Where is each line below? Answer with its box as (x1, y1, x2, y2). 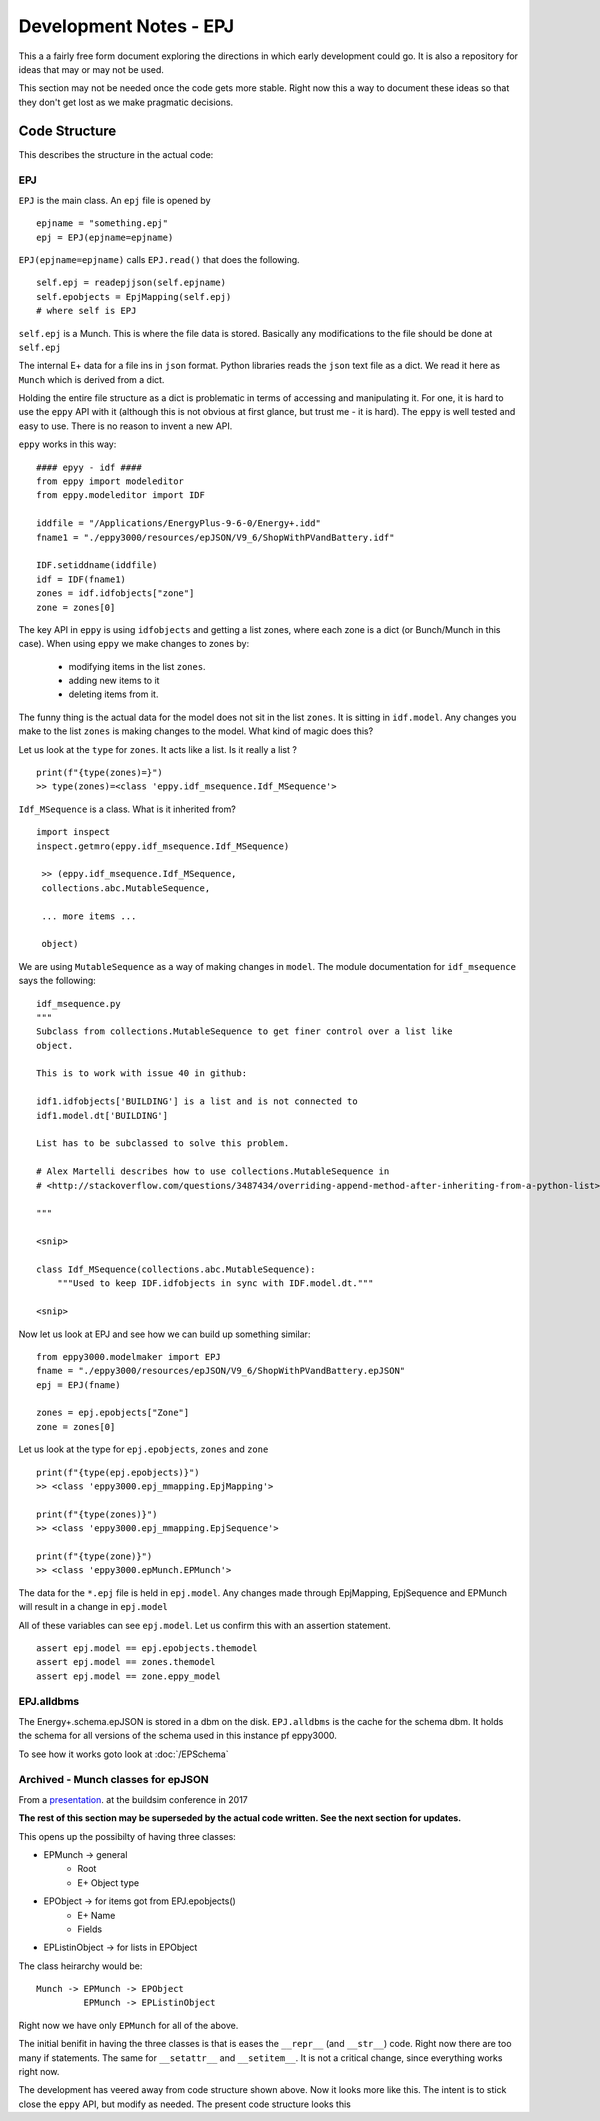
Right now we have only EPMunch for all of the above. (18, 2019, 239, 2031)
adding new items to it (68, 675, 160, 687)
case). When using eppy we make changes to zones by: (18, 638, 250, 650)
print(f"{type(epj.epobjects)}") (36, 1466, 200, 1478)
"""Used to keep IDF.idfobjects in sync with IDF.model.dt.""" (56, 1278, 374, 1289)
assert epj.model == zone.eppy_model (36, 1670, 222, 1682)
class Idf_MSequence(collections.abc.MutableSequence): (36, 1263, 316, 1275)
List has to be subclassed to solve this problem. (36, 1138, 290, 1149)
